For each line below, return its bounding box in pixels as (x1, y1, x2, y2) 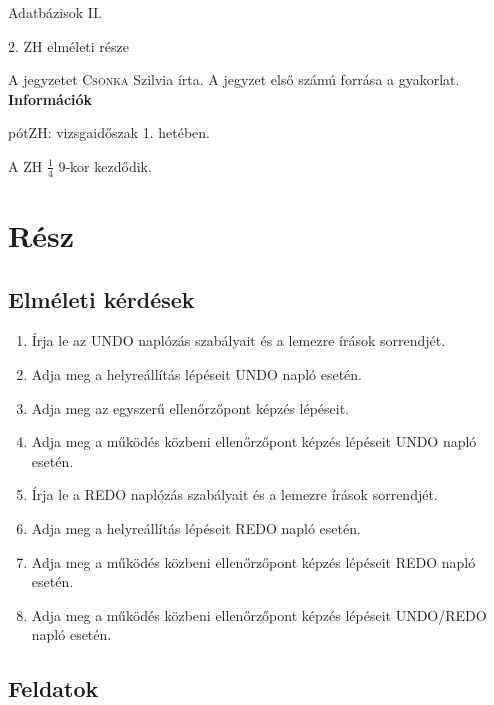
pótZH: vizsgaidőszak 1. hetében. (8, 122, 210, 143)
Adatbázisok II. (8, 2, 103, 22)
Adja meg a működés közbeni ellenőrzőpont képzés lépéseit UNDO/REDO (31, 604, 487, 625)
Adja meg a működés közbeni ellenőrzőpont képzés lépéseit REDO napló (31, 551, 476, 572)
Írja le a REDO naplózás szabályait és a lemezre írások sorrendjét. (31, 484, 438, 505)
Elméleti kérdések (8, 283, 195, 314)
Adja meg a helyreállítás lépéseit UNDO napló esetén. (31, 363, 363, 384)
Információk (8, 88, 93, 109)
